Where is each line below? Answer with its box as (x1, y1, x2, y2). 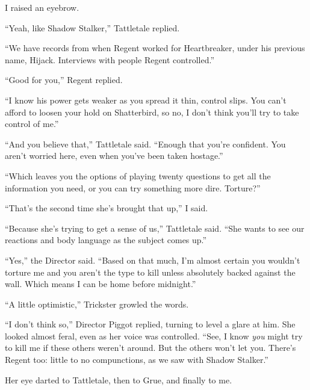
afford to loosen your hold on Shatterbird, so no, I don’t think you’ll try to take (5, 105, 299, 118)
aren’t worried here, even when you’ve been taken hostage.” (5, 149, 223, 162)
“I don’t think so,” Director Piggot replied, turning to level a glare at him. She (5, 318, 296, 330)
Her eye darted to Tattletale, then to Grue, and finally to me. (5, 373, 232, 386)
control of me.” (5, 117, 59, 130)
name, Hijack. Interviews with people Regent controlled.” (5, 53, 214, 66)
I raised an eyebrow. (5, 1, 79, 13)
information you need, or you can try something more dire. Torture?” (5, 181, 261, 194)
